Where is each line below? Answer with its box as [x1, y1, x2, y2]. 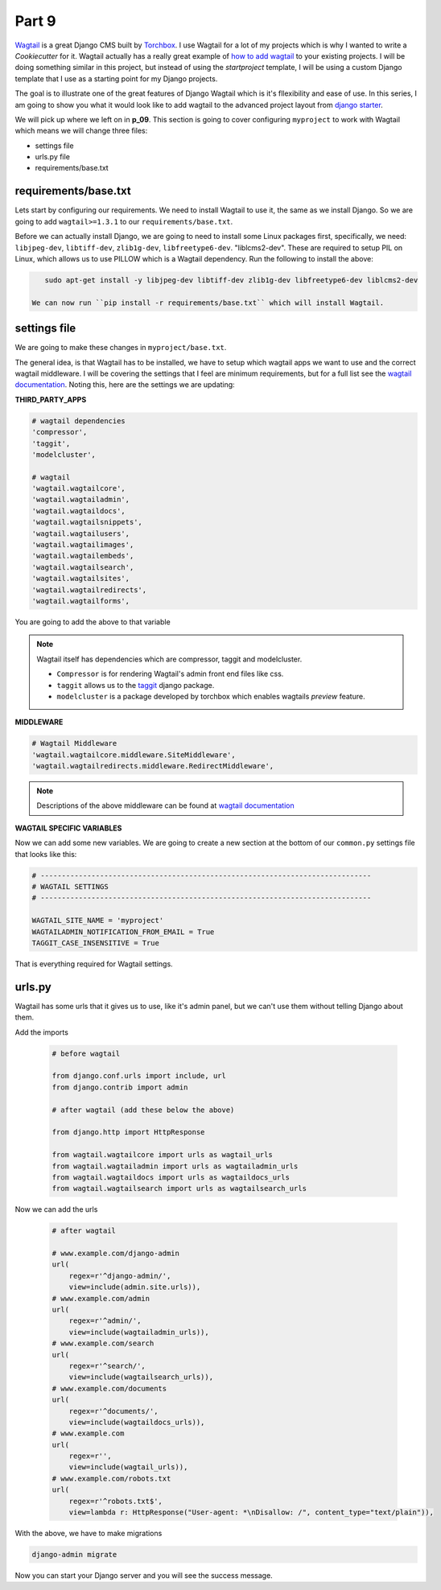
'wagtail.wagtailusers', [31, 529, 130, 538]
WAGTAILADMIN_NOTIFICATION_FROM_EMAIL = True [31, 927, 215, 937]
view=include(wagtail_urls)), [68, 1463, 188, 1472]
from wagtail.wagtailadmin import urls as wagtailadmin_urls [52, 1161, 299, 1171]
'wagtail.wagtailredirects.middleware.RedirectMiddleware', [31, 761, 274, 771]
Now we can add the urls [14, 1205, 98, 1214]
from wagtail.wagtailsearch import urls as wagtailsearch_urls [52, 1184, 307, 1193]
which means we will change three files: [14, 126, 148, 136]
